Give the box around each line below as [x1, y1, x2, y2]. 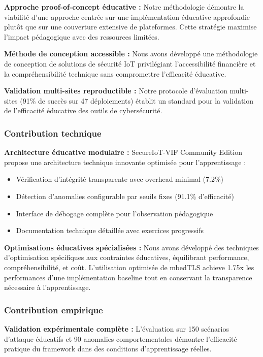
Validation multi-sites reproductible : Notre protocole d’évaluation [4, 85, 227, 96]
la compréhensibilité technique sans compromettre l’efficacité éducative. [4, 68, 226, 79]
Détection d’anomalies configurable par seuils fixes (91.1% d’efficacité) [16, 190, 234, 201]
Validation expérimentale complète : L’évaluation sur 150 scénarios [4, 323, 229, 334]
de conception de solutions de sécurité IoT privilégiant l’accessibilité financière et [4, 58, 256, 69]
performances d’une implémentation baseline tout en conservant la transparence [4, 272, 252, 282]
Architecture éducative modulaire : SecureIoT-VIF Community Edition [4, 147, 242, 157]
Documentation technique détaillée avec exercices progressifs [16, 225, 204, 236]
